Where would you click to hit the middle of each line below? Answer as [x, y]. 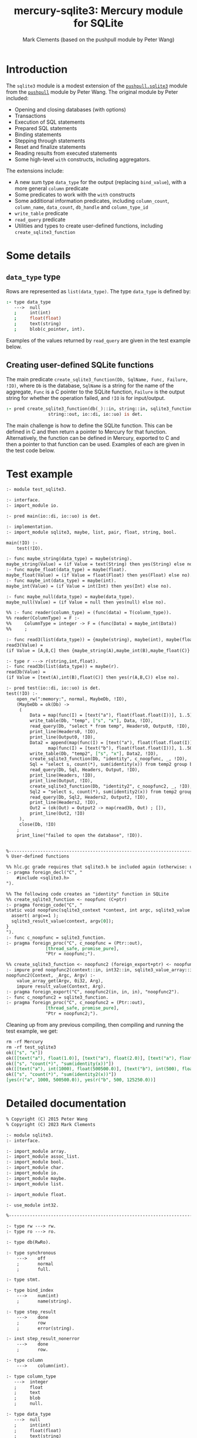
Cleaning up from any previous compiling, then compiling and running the [95, 1025]
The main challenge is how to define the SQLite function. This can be [89, 425]
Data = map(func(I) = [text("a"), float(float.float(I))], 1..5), [112, 715]
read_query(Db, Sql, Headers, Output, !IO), [85, 770]
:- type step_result [31, 1312]
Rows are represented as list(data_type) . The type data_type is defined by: [98, 291]
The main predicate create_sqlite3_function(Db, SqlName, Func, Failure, [97, 379]
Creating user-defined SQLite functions [80, 365]
